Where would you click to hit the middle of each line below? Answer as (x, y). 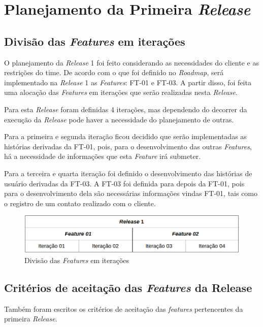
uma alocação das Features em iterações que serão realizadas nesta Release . (121, 92)
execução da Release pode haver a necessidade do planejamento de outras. (119, 119)
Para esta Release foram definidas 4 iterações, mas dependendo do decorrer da (126, 109)
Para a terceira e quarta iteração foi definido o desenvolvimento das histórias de (128, 173)
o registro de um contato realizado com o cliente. (80, 203)
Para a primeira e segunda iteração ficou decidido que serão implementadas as (125, 136)
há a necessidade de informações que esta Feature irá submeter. (103, 156)
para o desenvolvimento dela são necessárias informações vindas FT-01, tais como (131, 193)
